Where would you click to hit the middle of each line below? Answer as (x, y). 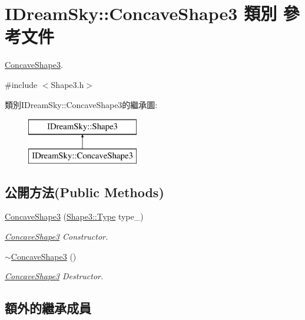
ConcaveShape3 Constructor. (57, 236)
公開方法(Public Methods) (84, 192)
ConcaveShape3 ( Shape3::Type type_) (74, 216)
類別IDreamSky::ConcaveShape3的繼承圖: (81, 104)
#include (21, 84)
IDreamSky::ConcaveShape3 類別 (141, 13)
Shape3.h (67, 84)
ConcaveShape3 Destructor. (54, 276)
